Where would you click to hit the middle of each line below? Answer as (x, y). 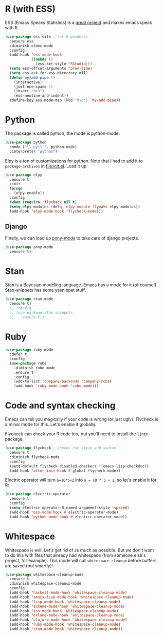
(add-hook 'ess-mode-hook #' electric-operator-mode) (64, 512)
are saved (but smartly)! (29, 566)
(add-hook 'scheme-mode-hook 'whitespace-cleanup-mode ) (67, 606)
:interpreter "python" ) (33, 151)
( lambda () (42, 60)
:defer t (18, 354)
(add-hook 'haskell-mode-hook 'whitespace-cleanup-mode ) (68, 593)
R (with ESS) (30, 9)
